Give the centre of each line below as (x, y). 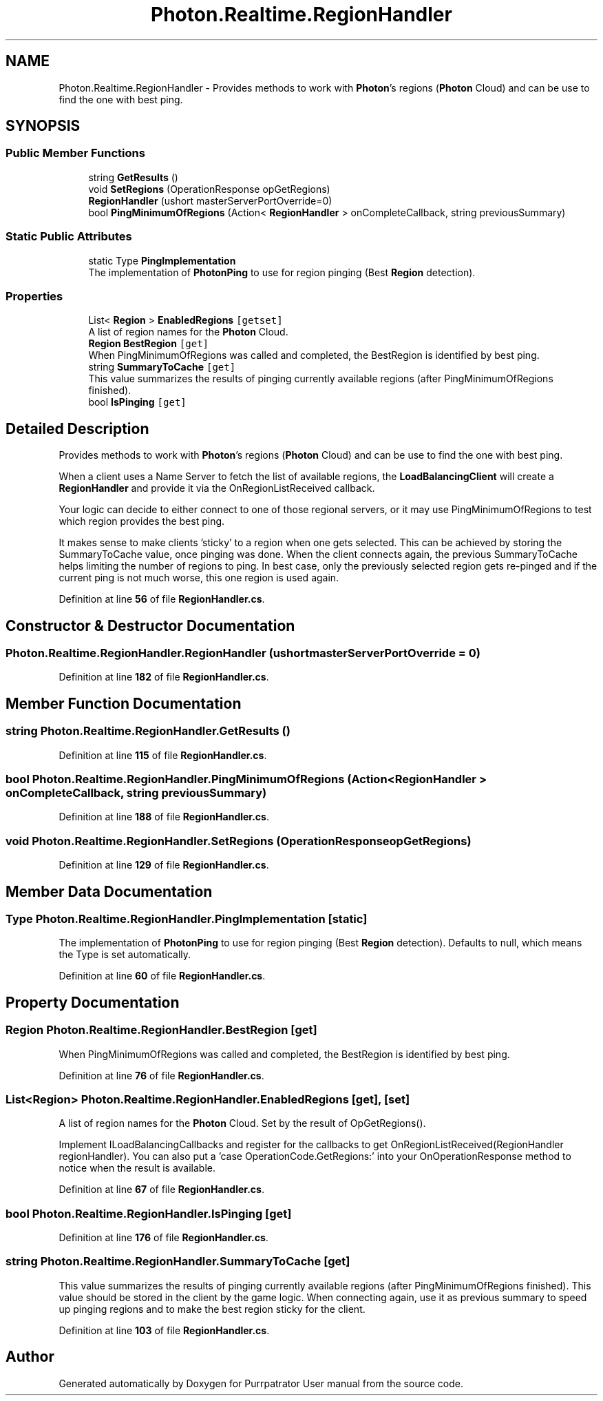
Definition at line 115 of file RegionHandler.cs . (163, 755)
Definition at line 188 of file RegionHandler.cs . (164, 817)
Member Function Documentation (124, 703)
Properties (34, 296)
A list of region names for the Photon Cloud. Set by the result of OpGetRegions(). (242, 1123)
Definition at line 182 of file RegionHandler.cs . (164, 677)
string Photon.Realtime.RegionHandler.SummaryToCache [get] (178, 1262)
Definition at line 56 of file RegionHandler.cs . (162, 599)
